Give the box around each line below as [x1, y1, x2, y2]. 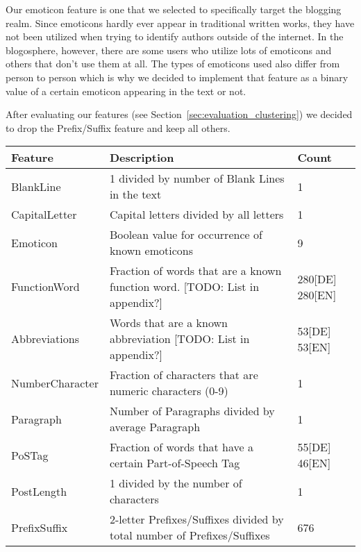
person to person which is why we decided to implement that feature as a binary [6, 69, 349, 84]
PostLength [11, 483, 67, 499]
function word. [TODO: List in [109, 278, 260, 295]
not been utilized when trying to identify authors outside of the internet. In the [6, 29, 344, 44]
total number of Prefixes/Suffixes [109, 527, 270, 544]
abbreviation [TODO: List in [109, 331, 250, 347]
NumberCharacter [11, 374, 99, 391]
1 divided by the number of [109, 475, 242, 492]
